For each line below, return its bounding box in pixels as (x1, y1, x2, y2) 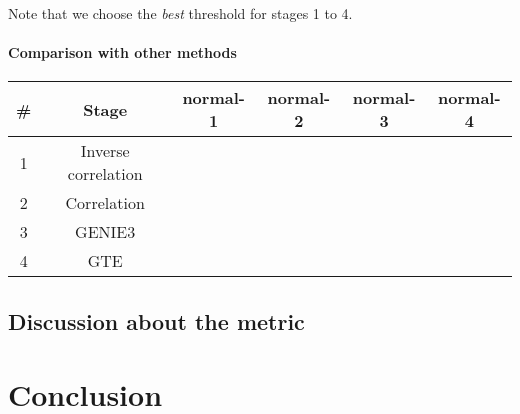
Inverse (80, 139, 130, 163)
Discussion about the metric (8, 305, 305, 336)
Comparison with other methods (8, 42, 237, 63)
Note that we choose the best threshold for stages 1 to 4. (8, 3, 353, 23)
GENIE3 (75, 220, 136, 244)
